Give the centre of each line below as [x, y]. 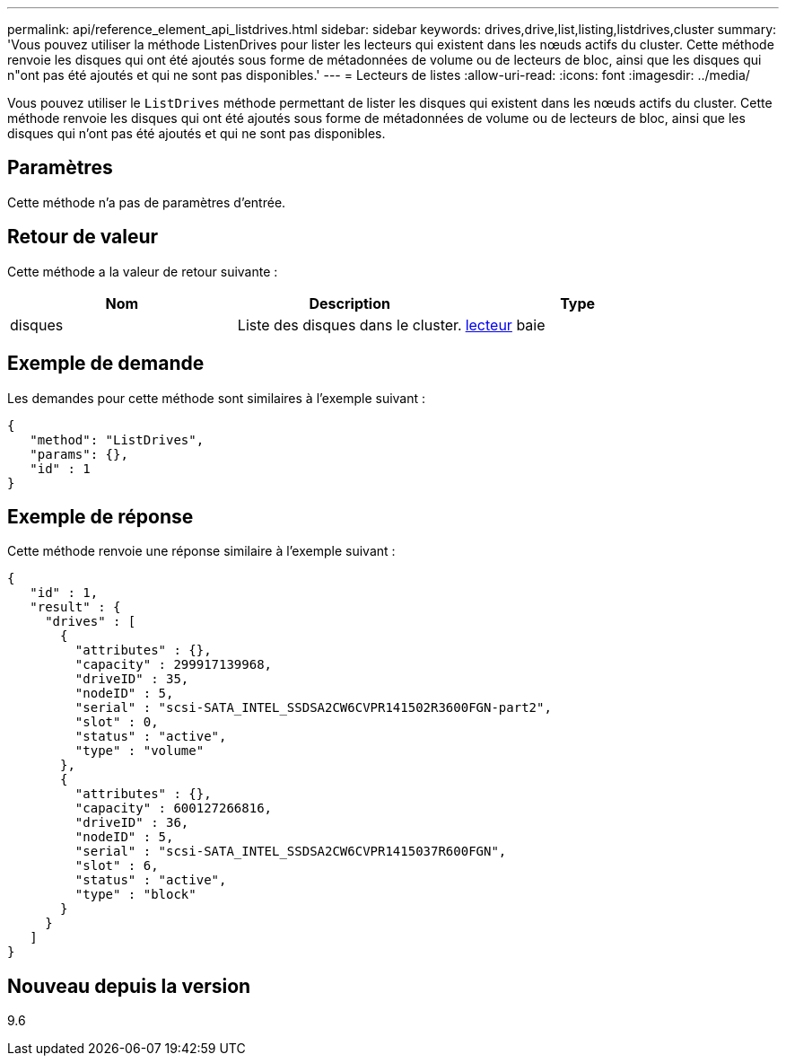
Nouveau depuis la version [129, 986]
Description [349, 303]
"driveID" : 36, [132, 823]
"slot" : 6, [117, 866]
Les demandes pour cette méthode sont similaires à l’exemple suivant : [217, 398]
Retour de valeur [83, 237]
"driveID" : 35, [132, 679]
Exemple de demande [106, 364]
